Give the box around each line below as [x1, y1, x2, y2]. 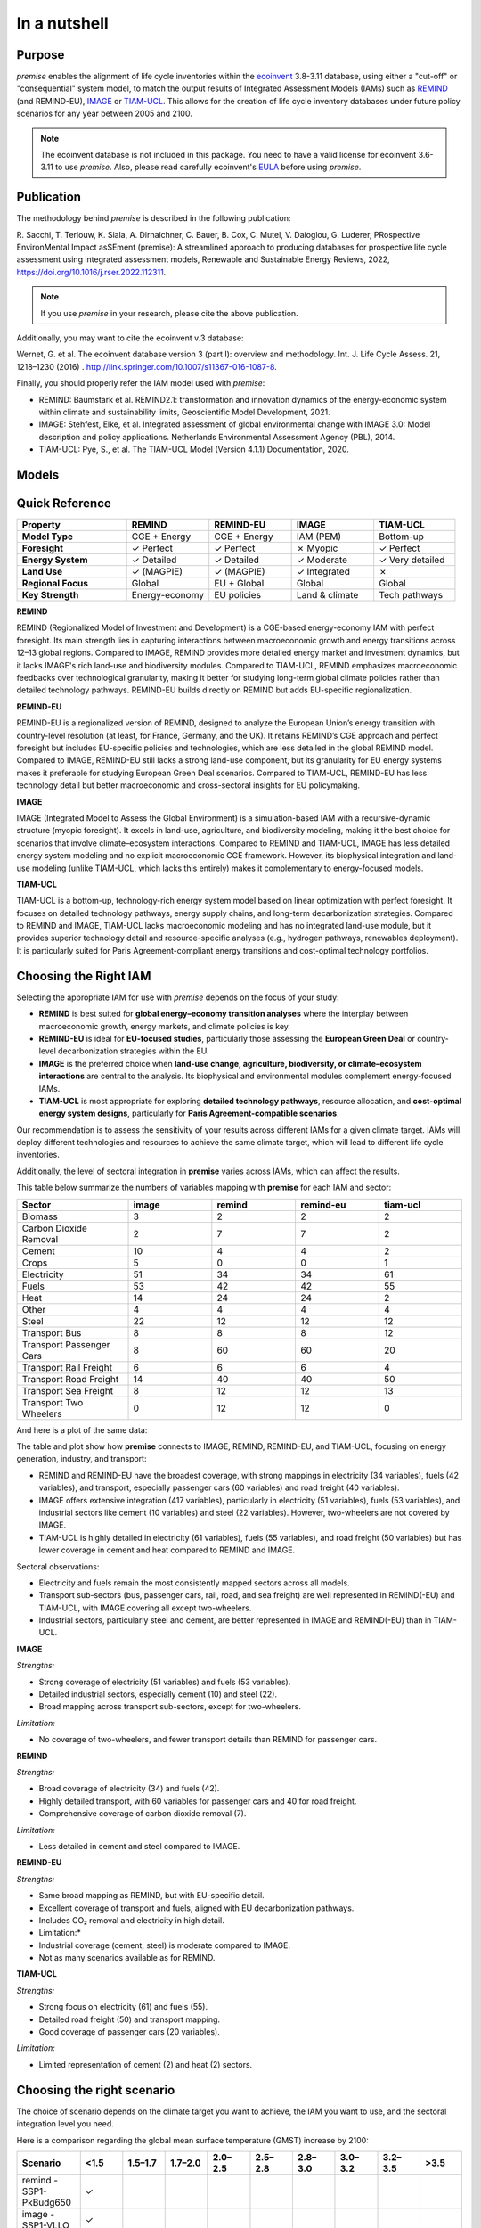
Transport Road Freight [21, 1372, 119, 1385]
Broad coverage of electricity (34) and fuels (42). [38, 1783, 220, 1794]
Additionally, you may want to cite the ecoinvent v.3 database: [16, 332, 244, 343]
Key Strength [21, 589, 79, 602]
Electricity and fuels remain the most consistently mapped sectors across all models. [38, 1577, 351, 1588]
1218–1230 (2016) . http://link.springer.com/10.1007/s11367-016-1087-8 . [16, 361, 278, 372]
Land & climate [296, 589, 359, 602]
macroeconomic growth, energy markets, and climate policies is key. [38, 1020, 291, 1031]
